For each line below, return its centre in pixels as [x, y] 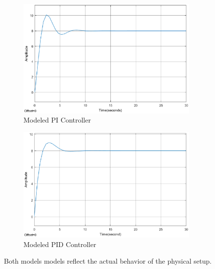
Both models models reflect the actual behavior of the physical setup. [108, 260]
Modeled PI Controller [57, 120]
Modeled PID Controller [60, 244]
